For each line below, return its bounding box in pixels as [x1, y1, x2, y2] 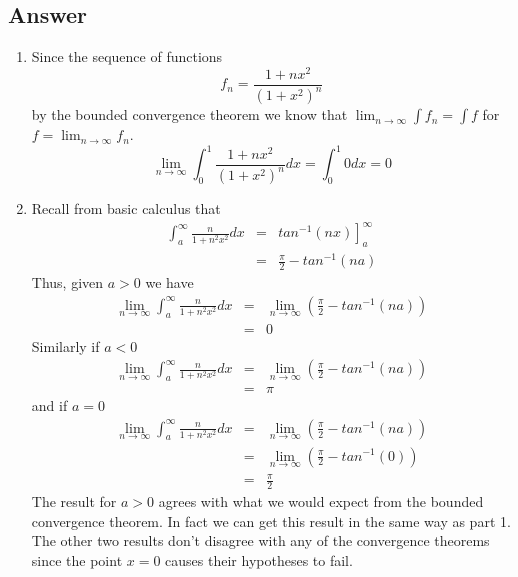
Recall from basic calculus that [31, 198, 221, 219]
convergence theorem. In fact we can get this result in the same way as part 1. [31, 510, 511, 531]
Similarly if [31, 335, 100, 356]
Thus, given [31, 272, 104, 293]
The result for [31, 491, 117, 512]
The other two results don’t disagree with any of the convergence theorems [31, 530, 490, 551]
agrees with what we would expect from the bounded [158, 491, 484, 512]
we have [145, 272, 194, 293]
